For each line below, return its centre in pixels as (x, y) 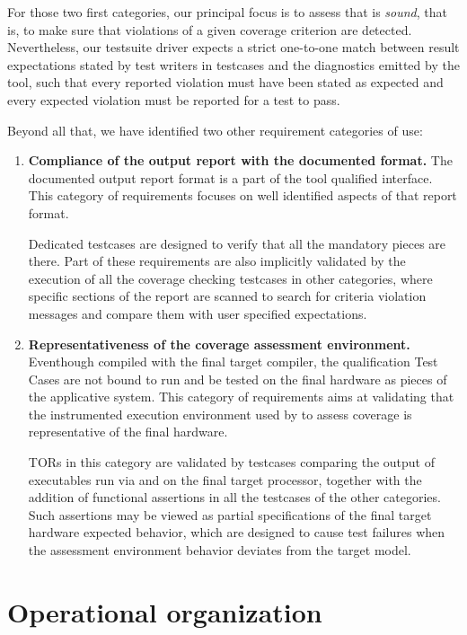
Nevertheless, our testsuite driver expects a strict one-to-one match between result (233, 47)
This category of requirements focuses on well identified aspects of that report (242, 195)
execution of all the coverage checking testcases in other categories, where (230, 278)
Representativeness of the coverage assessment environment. (219, 344)
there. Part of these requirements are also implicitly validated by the (217, 261)
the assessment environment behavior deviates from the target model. (220, 550)
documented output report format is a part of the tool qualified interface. (230, 177)
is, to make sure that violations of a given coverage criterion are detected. (210, 29)
